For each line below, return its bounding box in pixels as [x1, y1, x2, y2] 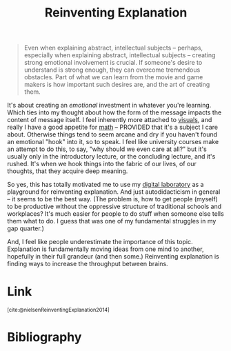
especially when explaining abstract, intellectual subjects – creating [23, 51, 216, 59]
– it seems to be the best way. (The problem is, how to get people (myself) [7, 195, 219, 203]
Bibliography [7, 330, 82, 345]
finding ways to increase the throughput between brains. [7, 260, 168, 268]
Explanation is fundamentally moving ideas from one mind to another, [7, 245, 204, 253]
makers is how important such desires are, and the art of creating [23, 81, 210, 89]
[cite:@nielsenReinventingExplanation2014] [7, 307, 110, 314]
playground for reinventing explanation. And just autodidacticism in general [7, 188, 221, 196]
